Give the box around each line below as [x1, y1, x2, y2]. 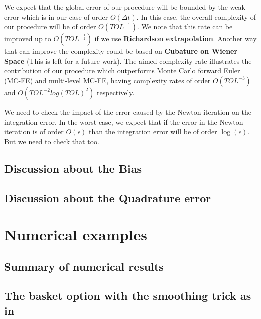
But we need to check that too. [4, 136, 99, 146]
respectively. [97, 87, 135, 97]
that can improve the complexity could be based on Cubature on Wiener [4, 46, 238, 56]
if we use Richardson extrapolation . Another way [94, 33, 257, 44]
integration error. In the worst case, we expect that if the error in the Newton [4, 116, 243, 127]
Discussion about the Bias [4, 160, 142, 176]
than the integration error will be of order [88, 126, 217, 137]
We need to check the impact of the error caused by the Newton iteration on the [4, 106, 251, 117]
